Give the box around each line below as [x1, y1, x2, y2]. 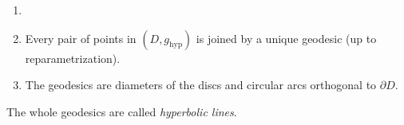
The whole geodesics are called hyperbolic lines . [6, 103, 237, 119]
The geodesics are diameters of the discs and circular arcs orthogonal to [25, 76, 377, 93]
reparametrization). [25, 49, 121, 66]
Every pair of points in [25, 29, 137, 46]
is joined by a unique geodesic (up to [196, 29, 377, 46]
